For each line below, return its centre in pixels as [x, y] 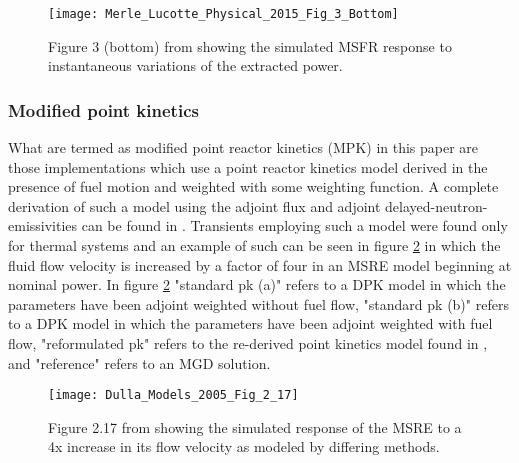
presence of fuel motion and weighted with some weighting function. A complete [253, 186]
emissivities [43, 225]
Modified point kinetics [103, 109]
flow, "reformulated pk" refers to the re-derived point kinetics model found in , [248, 343]
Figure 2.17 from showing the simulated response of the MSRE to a [255, 426]
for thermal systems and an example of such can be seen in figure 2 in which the [254, 245]
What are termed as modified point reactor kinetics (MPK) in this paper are [243, 147]
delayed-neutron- [436, 205]
